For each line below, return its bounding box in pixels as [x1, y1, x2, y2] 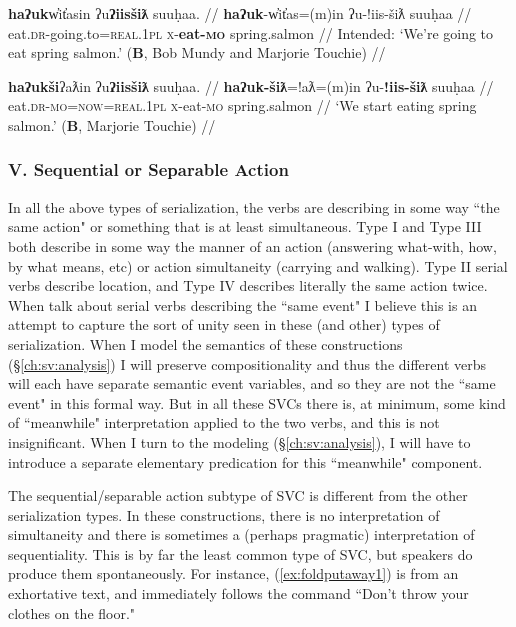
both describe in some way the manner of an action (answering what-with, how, [8, 235, 497, 256]
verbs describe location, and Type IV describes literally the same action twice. [8, 275, 488, 296]
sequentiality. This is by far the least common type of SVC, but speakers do [8, 543, 473, 564]
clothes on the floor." [8, 602, 136, 623]
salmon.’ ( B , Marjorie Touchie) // [8, 114, 216, 135]
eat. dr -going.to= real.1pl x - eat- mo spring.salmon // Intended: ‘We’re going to [8, 22, 494, 43]
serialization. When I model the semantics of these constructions [8, 333, 403, 354]
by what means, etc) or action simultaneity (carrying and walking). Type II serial [8, 255, 508, 276]
